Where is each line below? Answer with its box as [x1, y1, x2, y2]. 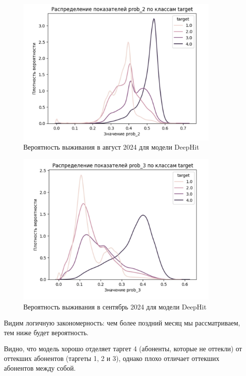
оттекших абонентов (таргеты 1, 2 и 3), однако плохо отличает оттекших [4, 353, 220, 363]
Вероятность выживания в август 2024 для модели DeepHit [23, 142, 199, 152]
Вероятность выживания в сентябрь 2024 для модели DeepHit [23, 301, 207, 311]
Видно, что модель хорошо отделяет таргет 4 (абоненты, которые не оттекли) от [4, 343, 242, 354]
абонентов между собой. [4, 362, 76, 373]
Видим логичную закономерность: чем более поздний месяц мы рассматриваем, [4, 318, 240, 328]
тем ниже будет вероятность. [4, 327, 89, 337]
